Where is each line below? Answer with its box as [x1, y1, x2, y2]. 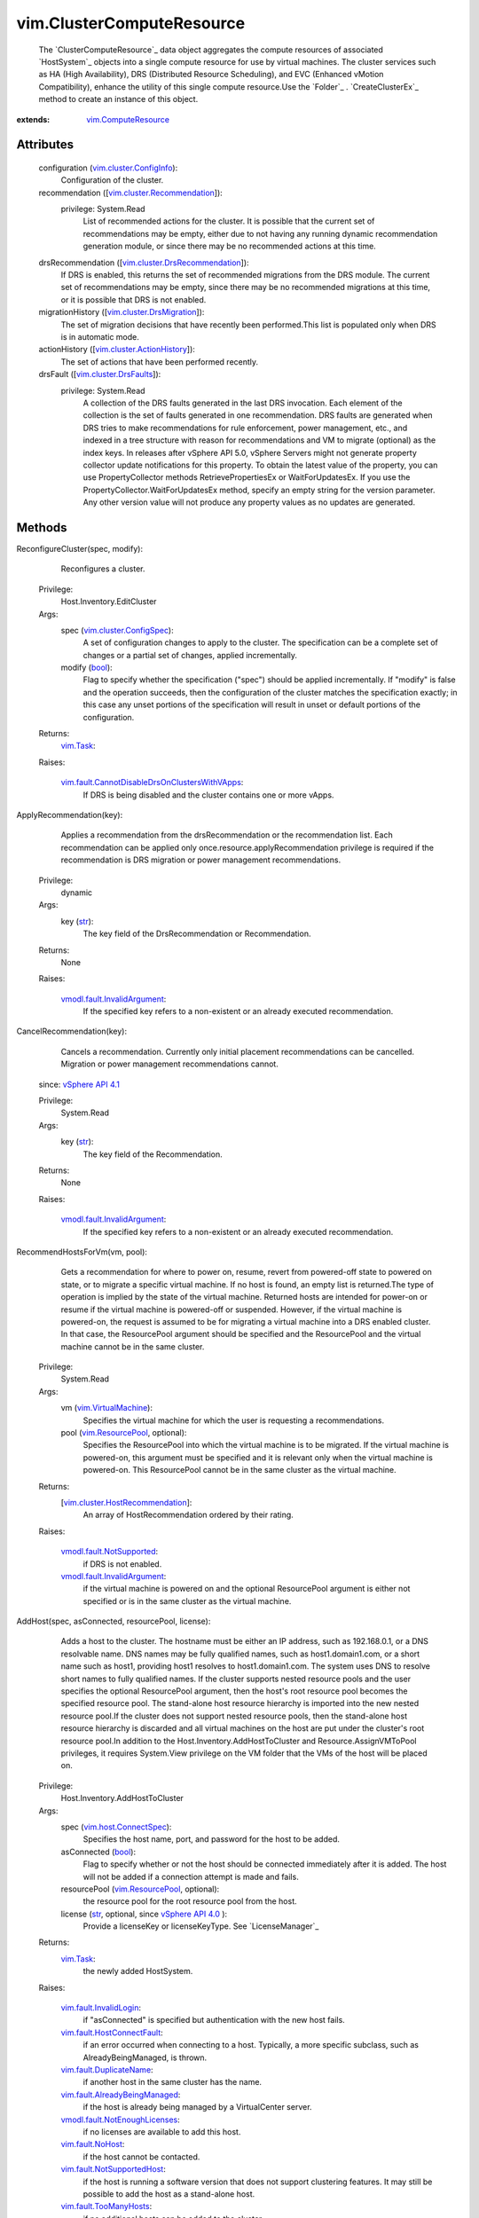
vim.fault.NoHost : [60, 2139, 125, 2150]
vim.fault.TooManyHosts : [60, 2201, 153, 2212]
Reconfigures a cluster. [60, 563, 145, 574]
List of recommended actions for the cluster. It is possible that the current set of [82, 216, 375, 226]
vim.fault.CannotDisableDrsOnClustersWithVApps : [60, 777, 244, 788]
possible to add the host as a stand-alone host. [82, 2188, 255, 2199]
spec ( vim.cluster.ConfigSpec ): [60, 625, 174, 635]
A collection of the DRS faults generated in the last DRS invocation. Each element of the [82, 397, 403, 408]
